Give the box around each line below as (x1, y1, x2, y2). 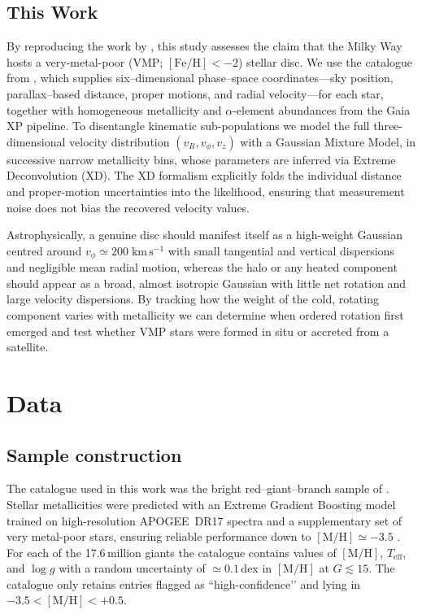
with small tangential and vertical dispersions (167, 242, 394, 259)
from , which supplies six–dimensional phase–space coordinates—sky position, (7, 69, 394, 86)
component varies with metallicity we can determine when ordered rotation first (7, 306, 404, 323)
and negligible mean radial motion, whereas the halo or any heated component (7, 259, 398, 276)
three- (373, 117, 402, 134)
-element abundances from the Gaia (233, 101, 411, 118)
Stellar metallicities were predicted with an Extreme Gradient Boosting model (7, 495, 396, 512)
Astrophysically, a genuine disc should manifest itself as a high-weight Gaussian (7, 226, 402, 243)
